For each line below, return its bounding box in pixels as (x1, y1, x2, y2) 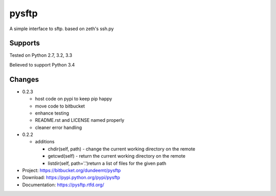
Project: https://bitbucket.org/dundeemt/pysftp (22, 167, 121, 173)
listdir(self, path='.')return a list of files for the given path (48, 160, 167, 166)
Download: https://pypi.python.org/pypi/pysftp (22, 175, 120, 181)
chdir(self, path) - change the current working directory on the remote (48, 146, 195, 152)
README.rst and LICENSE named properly (35, 117, 125, 123)
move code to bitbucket (35, 103, 85, 109)
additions (35, 139, 55, 145)
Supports (9, 39, 40, 48)
